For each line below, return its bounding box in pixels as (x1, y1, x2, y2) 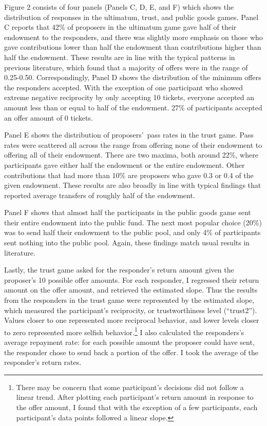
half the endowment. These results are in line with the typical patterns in (4, 51, 235, 62)
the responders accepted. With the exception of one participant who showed (4, 82, 243, 92)
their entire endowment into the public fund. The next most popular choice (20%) (4, 217, 262, 227)
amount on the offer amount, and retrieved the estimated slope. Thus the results (4, 284, 258, 295)
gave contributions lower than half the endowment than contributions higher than (4, 42, 261, 52)
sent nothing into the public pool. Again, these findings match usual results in (4, 237, 250, 248)
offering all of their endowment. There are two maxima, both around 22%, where (4, 149, 258, 160)
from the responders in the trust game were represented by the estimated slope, (4, 295, 255, 305)
